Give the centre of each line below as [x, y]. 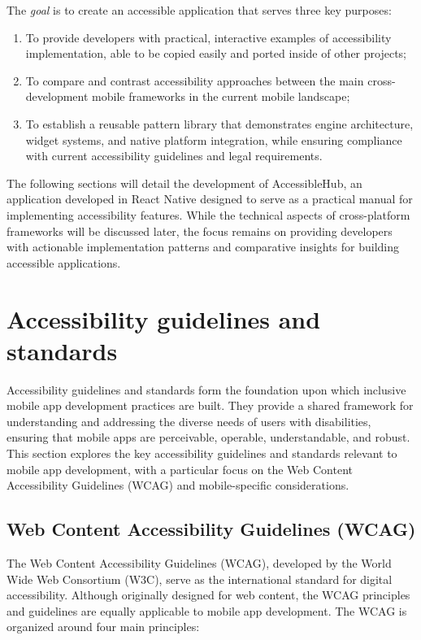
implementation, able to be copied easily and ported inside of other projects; [216, 53]
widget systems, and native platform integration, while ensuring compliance [214, 139]
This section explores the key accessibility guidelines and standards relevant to [202, 453]
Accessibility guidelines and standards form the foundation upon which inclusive [206, 389]
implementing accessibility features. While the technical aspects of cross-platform [208, 214]
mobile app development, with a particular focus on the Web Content [180, 469]
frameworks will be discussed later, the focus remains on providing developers [200, 231]
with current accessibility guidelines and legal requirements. [174, 156]
